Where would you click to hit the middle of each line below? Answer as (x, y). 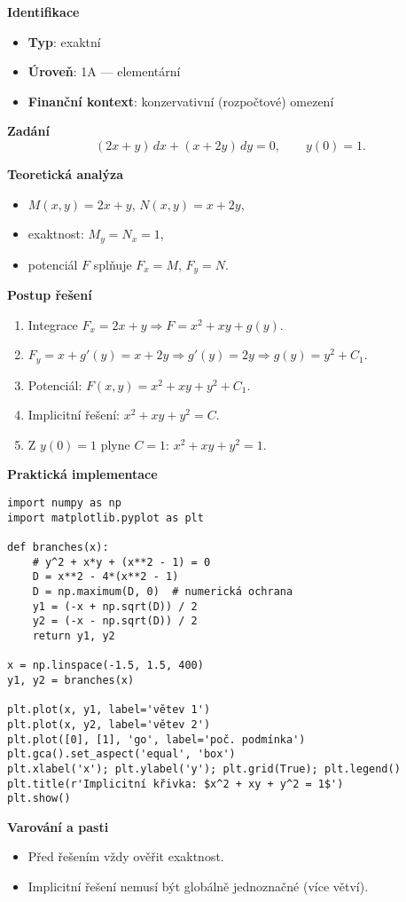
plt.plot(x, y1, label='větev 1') (109, 710)
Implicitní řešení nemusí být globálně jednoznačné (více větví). (198, 886)
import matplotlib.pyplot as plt (105, 518)
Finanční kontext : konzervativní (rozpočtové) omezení (181, 101)
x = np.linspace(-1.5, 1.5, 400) (105, 666)
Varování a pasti (58, 826)
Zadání (28, 131)
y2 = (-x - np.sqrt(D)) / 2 (115, 621)
